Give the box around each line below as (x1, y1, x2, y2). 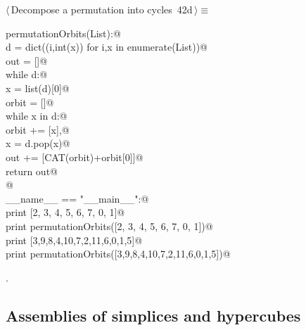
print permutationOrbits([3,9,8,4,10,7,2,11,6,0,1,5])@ (6, 246, 231, 261)
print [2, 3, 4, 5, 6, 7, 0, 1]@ (6, 205, 125, 220)
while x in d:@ (6, 108, 68, 123)
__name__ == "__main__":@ (6, 191, 149, 205)
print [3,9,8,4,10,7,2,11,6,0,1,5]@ (6, 232, 143, 247)
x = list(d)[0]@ (6, 80, 70, 95)
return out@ (6, 163, 58, 178)
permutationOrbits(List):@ (6, 25, 121, 40)
